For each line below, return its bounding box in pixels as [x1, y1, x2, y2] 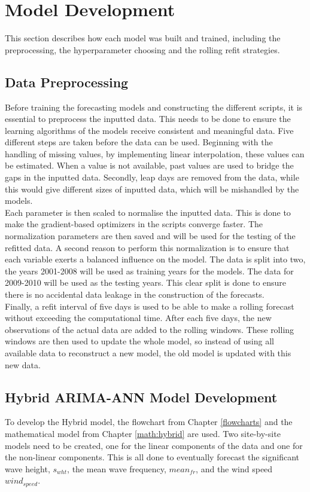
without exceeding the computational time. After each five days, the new [5, 311, 272, 324]
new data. [5, 358, 41, 371]
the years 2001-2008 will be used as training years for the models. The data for [5, 264, 294, 277]
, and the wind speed [196, 462, 273, 475]
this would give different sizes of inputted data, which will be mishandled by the [5, 182, 299, 195]
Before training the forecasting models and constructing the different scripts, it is [5, 100, 303, 113]
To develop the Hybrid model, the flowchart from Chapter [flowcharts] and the [5, 415, 293, 428]
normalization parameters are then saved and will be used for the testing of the [5, 230, 296, 242]
